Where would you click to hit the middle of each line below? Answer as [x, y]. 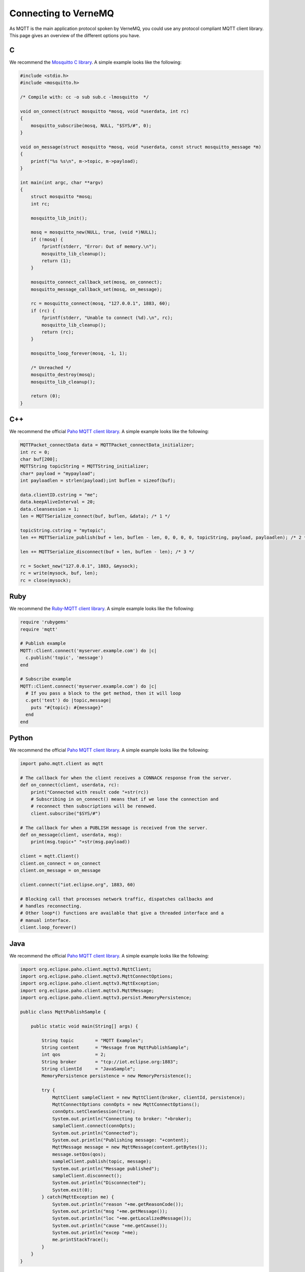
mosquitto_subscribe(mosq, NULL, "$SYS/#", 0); [91, 125]
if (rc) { [43, 311]
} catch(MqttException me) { [78, 1197]
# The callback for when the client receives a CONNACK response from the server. [126, 778]
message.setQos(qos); [79, 1154]
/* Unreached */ [51, 367]
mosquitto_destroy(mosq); [63, 375]
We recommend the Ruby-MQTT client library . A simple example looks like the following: [102, 609]
